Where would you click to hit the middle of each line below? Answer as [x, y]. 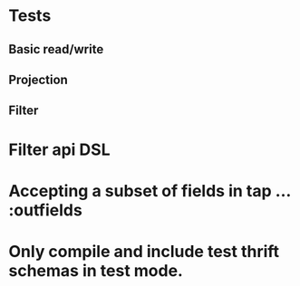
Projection [39, 79]
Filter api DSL [59, 149]
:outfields [45, 210]
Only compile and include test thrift [144, 251]
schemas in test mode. [96, 270]
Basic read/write [56, 49]
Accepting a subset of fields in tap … [150, 191]
